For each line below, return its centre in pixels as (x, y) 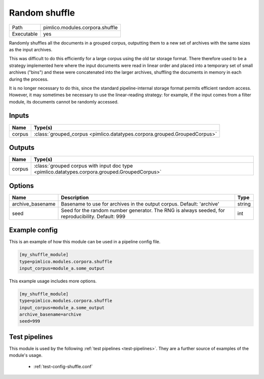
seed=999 (30, 321)
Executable (25, 34)
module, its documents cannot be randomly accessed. (64, 102)
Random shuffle (42, 13)
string (244, 204)
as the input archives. (31, 49)
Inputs (19, 116)
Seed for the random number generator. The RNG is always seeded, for (143, 210)
